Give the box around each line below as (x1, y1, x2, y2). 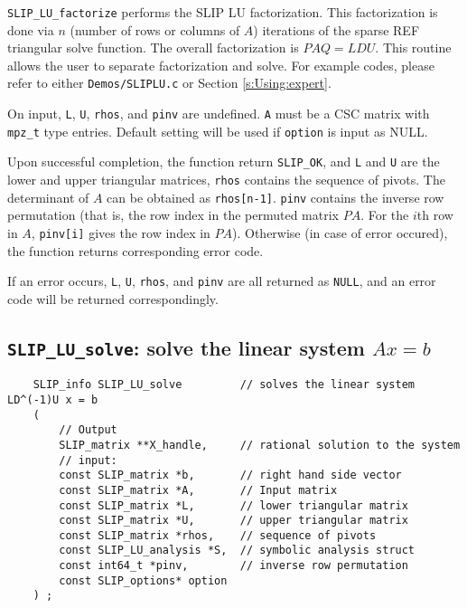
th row (416, 205, 453, 224)
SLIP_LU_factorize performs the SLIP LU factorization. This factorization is (7, 3, 438, 21)
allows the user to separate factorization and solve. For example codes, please (7, 55, 434, 74)
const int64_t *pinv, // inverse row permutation (59, 559, 408, 573)
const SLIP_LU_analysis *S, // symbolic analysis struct (59, 544, 416, 557)
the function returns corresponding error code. (7, 241, 264, 260)
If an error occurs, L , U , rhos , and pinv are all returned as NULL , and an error (7, 271, 436, 290)
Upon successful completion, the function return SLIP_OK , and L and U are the (7, 152, 440, 171)
